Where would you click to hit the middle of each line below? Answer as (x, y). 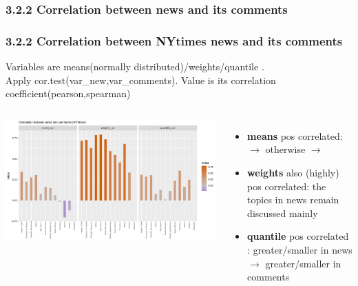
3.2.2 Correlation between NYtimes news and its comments (174, 40)
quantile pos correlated (298, 236)
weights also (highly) (293, 173)
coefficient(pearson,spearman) (68, 93)
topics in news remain (293, 200)
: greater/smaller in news (300, 249)
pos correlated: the (287, 186)
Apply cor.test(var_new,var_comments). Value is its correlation (141, 80)
